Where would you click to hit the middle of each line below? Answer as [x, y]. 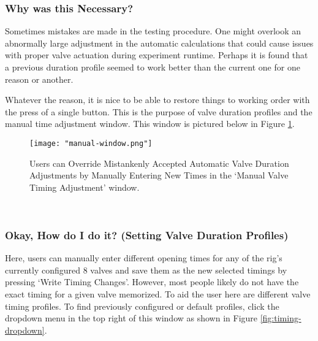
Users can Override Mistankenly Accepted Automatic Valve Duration [159, 163]
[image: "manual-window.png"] [91, 143]
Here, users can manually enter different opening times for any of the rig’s [144, 258]
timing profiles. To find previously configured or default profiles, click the [142, 306]
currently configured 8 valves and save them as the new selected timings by [146, 270]
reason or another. [39, 79]
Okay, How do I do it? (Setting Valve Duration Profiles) [147, 235]
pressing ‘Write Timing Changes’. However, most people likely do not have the [152, 282]
